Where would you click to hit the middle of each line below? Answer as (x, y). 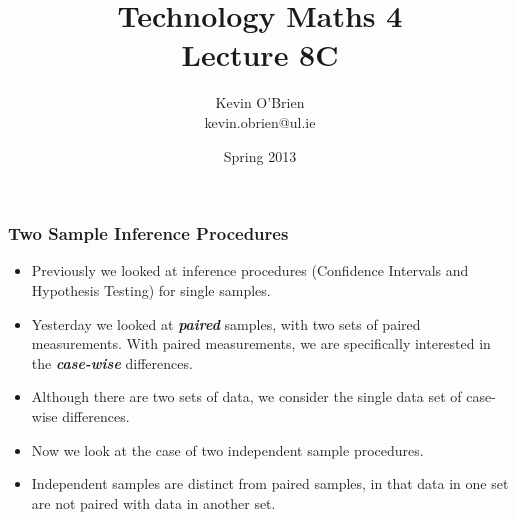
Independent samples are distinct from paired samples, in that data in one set (270, 483)
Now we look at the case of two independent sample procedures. (227, 449)
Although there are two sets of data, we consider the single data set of (246, 396)
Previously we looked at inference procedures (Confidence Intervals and (250, 270)
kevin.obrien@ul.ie (260, 121)
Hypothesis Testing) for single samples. (151, 289)
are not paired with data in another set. (153, 502)
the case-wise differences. (112, 362)
